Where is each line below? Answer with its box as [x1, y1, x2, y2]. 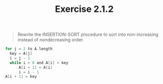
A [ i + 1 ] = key [5, 74, 37, 79]
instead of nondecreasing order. [17, 37, 84, 43]
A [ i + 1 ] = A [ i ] [18, 65, 53, 70]
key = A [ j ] [10, 51, 33, 56]
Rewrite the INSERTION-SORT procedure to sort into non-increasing [17, 31, 159, 38]
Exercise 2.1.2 [55, 3, 114, 15]
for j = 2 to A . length [5, 46, 53, 52]
